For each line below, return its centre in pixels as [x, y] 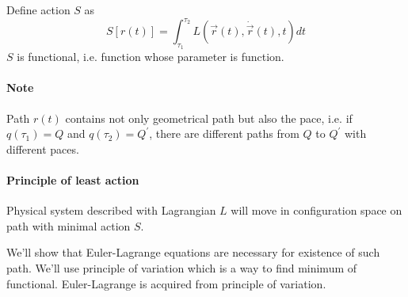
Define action [38, 10]
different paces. [43, 148]
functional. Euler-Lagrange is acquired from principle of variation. [166, 283]
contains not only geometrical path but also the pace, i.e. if [209, 118]
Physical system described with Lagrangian [111, 210]
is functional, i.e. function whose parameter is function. [151, 57]
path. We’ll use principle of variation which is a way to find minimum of [182, 268]
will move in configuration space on [316, 210]
